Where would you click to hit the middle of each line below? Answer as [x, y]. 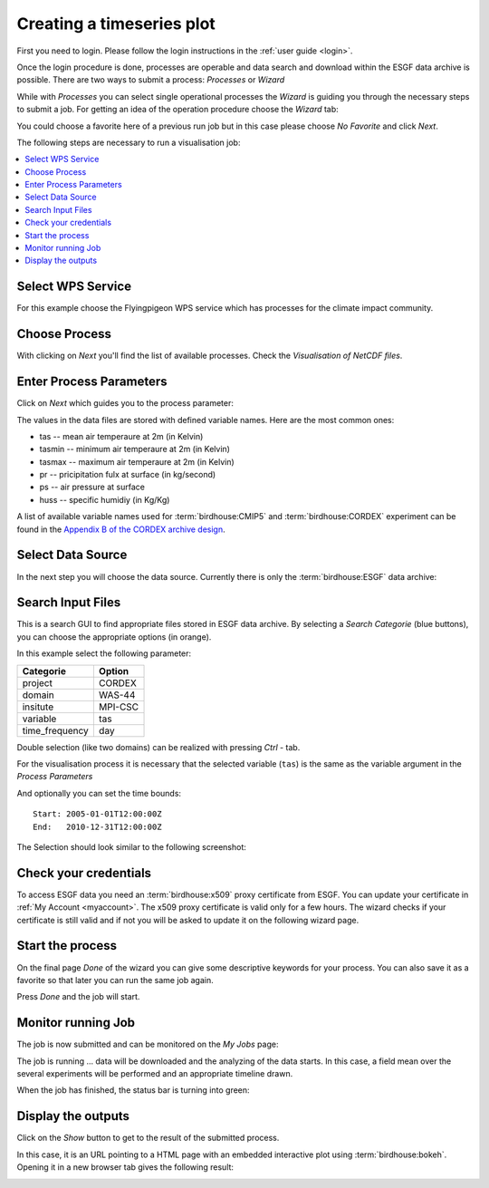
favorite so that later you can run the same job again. [115, 980]
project [38, 682]
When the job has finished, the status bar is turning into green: [133, 1090]
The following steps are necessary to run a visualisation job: [129, 142]
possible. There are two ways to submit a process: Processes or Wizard [151, 80]
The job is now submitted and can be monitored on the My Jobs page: [148, 1044]
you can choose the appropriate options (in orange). [114, 637]
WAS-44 [117, 695]
